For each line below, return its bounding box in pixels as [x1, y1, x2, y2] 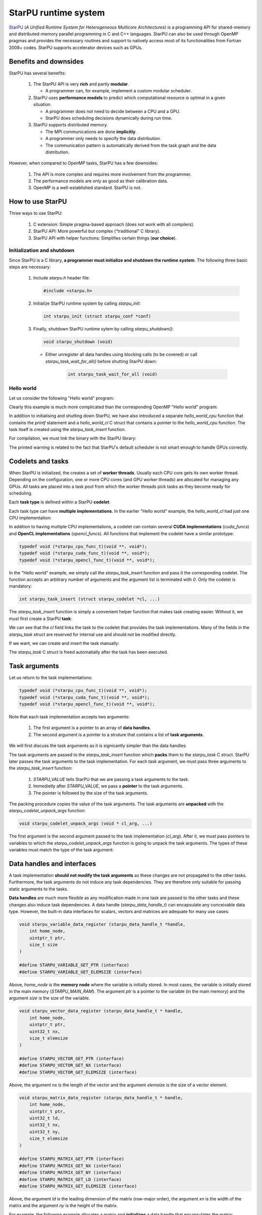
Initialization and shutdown [9, 247, 75, 254]
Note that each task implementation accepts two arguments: [9, 713, 130, 719]
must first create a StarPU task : [9, 615, 72, 622]
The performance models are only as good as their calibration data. [33, 178, 168, 184]
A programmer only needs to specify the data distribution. [45, 136, 162, 141]
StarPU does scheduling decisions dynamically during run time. [45, 115, 172, 121]
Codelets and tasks [9, 457, 69, 465]
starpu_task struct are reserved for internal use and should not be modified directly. [9, 631, 177, 637]
